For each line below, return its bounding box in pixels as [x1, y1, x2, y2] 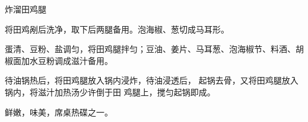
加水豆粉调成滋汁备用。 [21, 54, 113, 66]
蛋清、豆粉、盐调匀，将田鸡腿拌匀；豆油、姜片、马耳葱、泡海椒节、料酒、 [5, 43, 296, 55]
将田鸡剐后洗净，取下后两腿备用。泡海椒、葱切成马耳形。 [5, 23, 229, 35]
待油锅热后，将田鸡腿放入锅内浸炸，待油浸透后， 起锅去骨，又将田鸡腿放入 [5, 74, 299, 86]
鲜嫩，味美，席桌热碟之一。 [5, 105, 113, 118]
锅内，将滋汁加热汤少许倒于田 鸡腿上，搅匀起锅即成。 [5, 85, 215, 98]
